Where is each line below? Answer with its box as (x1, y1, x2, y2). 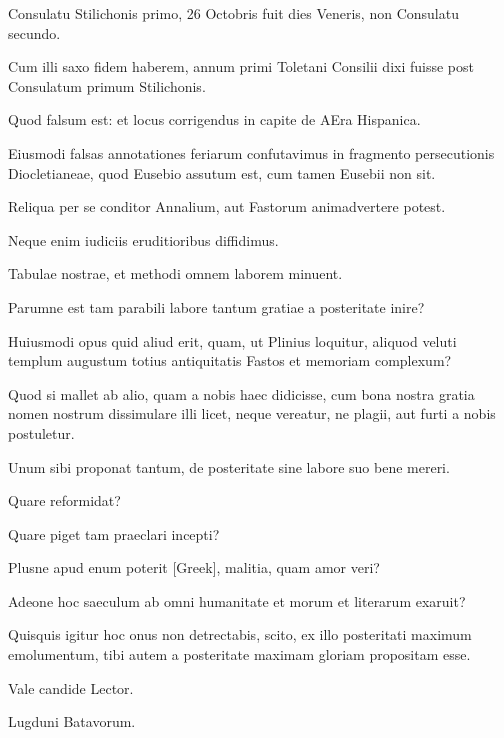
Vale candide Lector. (8, 677, 134, 698)
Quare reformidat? (8, 490, 121, 511)
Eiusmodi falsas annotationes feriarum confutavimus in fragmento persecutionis (8, 142, 495, 163)
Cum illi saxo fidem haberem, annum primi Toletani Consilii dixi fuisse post (8, 56, 474, 77)
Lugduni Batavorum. (8, 711, 136, 732)
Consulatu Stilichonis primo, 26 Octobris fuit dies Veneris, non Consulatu (8, 3, 459, 23)
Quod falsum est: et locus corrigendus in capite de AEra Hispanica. (8, 109, 421, 130)
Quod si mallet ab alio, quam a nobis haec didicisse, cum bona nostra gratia (8, 383, 475, 404)
